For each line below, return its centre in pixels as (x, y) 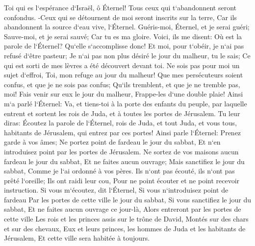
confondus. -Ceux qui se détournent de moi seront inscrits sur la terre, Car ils (120, 17)
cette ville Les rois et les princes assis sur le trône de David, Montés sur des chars (126, 219)
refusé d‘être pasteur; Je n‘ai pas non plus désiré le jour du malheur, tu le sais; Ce (127, 55)
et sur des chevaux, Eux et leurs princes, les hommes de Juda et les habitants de (125, 228)
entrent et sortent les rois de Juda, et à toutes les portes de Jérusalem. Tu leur (122, 113)
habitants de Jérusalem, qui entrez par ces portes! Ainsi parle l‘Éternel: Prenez (123, 132)
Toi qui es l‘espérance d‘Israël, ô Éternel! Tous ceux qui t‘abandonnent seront (120, 7)
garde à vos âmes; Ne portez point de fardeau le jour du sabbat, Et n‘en (112, 142)
